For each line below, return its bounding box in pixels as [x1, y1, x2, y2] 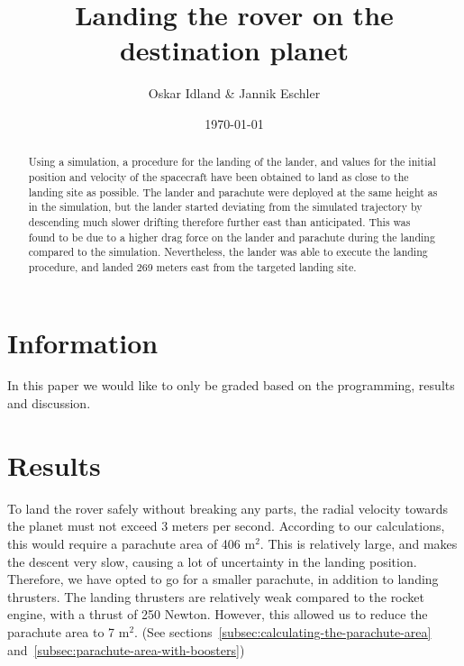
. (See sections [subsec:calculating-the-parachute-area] [134, 622, 432, 641]
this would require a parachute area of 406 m [7, 534, 256, 552]
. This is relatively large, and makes [259, 534, 458, 552]
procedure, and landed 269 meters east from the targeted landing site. [28, 259, 357, 274]
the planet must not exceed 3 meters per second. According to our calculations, [7, 516, 445, 535]
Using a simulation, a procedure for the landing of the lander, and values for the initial [28, 154, 436, 169]
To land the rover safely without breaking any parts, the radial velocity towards [7, 498, 448, 517]
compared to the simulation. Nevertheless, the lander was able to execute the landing [28, 244, 428, 260]
